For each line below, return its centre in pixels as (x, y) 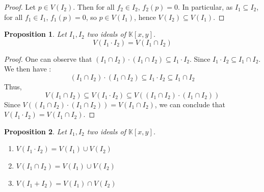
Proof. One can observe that (48, 58)
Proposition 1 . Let (35, 34)
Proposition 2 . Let (35, 131)
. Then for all (94, 7)
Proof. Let (20, 7)
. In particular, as (205, 7)
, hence (145, 17)
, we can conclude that (190, 104)
